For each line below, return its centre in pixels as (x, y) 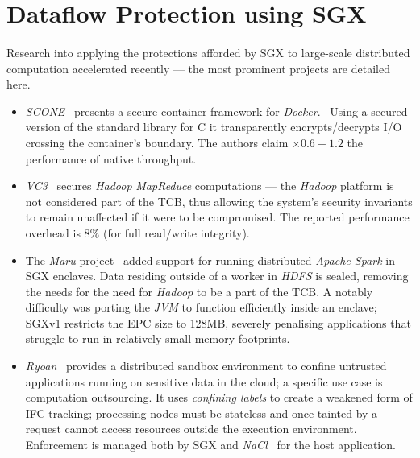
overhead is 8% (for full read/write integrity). (137, 232)
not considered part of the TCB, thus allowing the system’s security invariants (219, 201)
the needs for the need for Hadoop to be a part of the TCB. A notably (199, 291)
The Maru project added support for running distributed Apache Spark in (210, 260)
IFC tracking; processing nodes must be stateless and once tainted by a (202, 413)
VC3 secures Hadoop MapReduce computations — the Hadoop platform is (210, 186)
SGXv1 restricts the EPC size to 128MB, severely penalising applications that (218, 322)
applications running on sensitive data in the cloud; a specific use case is (204, 381)
